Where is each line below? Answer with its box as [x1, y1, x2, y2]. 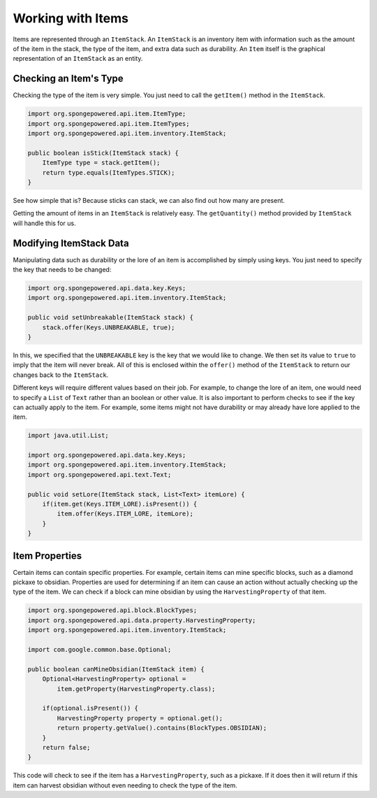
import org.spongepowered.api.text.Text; [27, 471, 172, 478]
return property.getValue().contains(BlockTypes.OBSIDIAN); [57, 724, 267, 732]
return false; [42, 743, 91, 751]
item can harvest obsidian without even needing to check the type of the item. [13, 781, 237, 790]
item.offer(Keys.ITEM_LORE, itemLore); [57, 510, 193, 518]
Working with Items [13, 10, 129, 26]
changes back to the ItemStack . [13, 371, 109, 379]
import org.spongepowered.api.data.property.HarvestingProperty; [27, 616, 256, 624]
